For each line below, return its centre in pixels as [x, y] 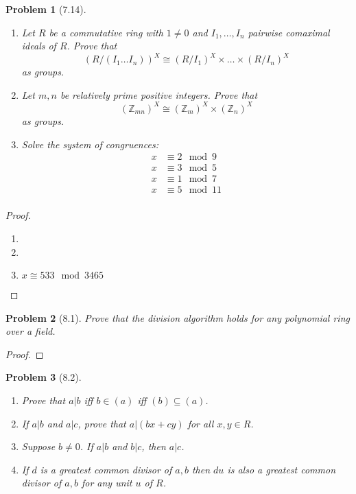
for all [201, 423]
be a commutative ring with [106, 32]
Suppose [38, 446]
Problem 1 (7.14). [46, 9]
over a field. [31, 331]
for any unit [107, 483]
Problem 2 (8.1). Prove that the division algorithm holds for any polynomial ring [178, 317]
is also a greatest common [282, 469]
